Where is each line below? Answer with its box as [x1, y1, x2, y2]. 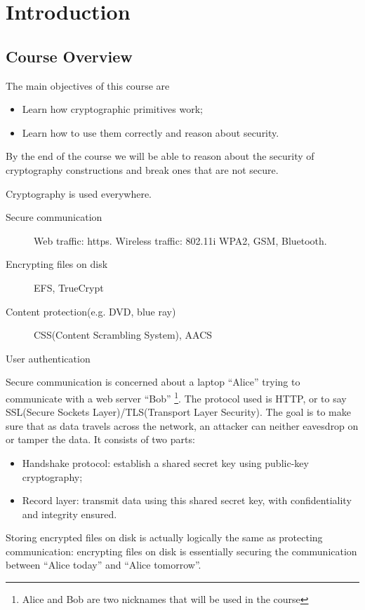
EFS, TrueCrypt [34, 280, 104, 294]
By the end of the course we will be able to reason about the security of [6, 149, 314, 163]
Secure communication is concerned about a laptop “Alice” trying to [6, 374, 300, 389]
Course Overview [6, 45, 133, 67]
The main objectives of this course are [6, 78, 170, 93]
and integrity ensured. [22, 506, 117, 521]
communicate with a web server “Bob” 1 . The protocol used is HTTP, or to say [6, 388, 347, 405]
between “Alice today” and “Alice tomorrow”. [6, 557, 201, 572]
